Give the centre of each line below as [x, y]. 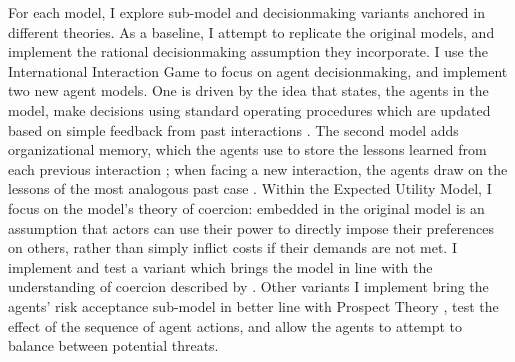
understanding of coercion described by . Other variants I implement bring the [248, 286]
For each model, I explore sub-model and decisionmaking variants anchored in [246, 12]
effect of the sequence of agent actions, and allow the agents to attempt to [235, 325]
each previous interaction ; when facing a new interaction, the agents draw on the [258, 168]
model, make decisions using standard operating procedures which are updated [249, 109]
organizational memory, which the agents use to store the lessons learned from [247, 149]
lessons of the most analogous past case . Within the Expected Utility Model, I [250, 188]
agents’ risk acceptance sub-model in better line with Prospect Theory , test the [253, 305]
